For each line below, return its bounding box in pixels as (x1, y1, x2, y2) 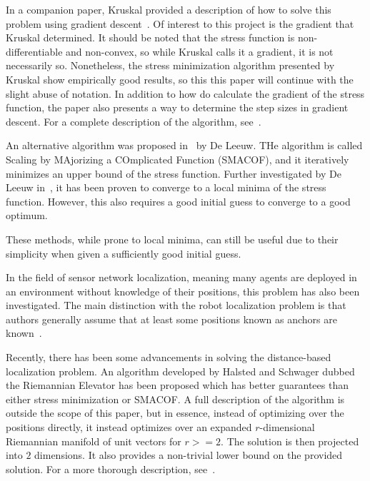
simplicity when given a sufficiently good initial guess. (6, 245, 241, 260)
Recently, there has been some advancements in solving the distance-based (6, 350, 331, 365)
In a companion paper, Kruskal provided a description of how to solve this (6, 2, 331, 16)
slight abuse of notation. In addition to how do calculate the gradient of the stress (6, 86, 365, 101)
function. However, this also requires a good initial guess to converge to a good (6, 193, 351, 208)
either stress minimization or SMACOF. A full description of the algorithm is (6, 391, 345, 406)
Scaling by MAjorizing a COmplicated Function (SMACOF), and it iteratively (6, 151, 349, 166)
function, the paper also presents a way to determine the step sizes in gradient (6, 100, 349, 115)
